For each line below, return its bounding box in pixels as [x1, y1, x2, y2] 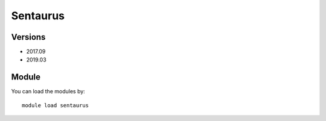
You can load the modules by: [11, 88, 86, 95]
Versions [11, 32, 46, 42]
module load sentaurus [22, 102, 89, 108]
